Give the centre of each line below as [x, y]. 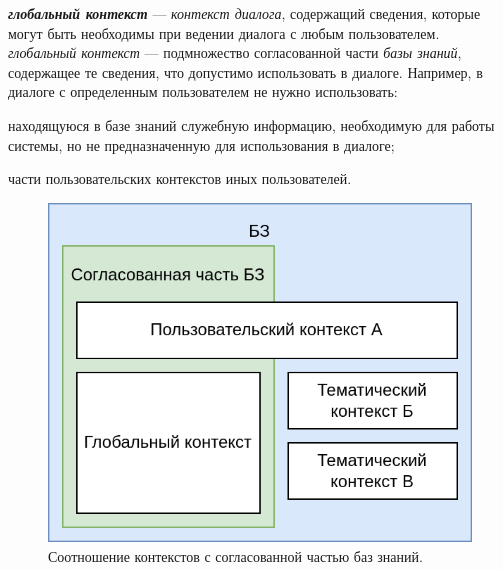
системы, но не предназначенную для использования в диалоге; [201, 144]
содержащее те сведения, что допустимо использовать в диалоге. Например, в [245, 71]
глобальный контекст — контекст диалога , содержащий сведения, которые [244, 13]
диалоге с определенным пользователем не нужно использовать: [203, 91]
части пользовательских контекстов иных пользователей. [180, 178]
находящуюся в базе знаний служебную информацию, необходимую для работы [251, 124]
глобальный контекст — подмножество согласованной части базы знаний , [235, 52]
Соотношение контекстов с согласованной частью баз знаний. [235, 555]
